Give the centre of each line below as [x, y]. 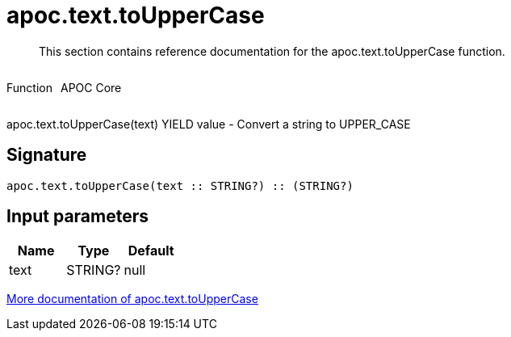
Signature [47, 155]
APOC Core [91, 87]
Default [151, 251]
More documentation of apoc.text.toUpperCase [132, 299]
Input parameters [78, 217]
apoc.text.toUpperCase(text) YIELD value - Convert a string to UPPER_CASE [209, 124]
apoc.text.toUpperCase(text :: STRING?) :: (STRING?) [180, 185]
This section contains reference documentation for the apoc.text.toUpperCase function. [272, 51]
